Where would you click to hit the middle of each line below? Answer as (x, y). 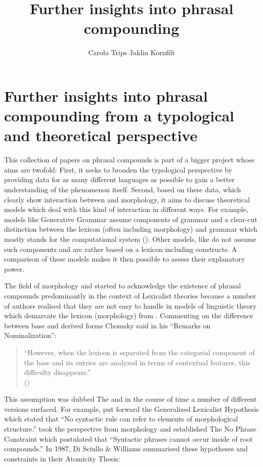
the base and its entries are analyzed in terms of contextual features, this (137, 362)
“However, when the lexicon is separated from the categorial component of (139, 352)
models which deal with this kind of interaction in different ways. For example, (126, 209)
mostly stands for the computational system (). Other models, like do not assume (130, 239)
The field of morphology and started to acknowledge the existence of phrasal (123, 286)
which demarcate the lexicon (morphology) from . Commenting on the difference (129, 315)
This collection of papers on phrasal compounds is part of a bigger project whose (129, 160)
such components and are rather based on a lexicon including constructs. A (121, 249)
